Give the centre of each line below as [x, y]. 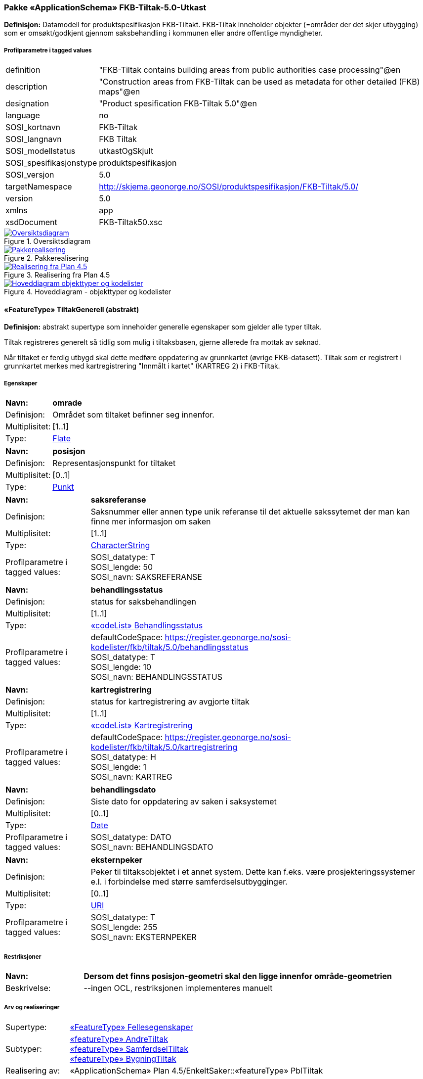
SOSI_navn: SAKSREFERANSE [146, 577]
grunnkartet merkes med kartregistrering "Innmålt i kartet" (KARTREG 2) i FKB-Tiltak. [142, 366]
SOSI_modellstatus [41, 151]
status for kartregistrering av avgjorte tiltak [170, 702]
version [19, 199]
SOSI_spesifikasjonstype [51, 163]
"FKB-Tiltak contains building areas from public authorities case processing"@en [250, 70]
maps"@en [120, 92]
